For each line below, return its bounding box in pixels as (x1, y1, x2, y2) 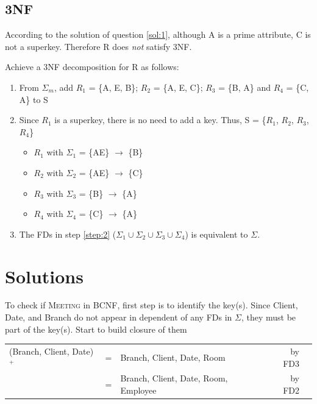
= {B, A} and (218, 80, 271, 93)
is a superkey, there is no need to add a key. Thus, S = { (54, 113, 266, 126)
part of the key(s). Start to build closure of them (5, 322, 187, 335)
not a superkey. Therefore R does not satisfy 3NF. (5, 40, 192, 52)
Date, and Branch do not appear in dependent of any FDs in (5, 311, 232, 324)
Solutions (5, 263, 84, 288)
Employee (120, 384, 157, 397)
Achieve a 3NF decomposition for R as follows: (5, 60, 179, 73)
